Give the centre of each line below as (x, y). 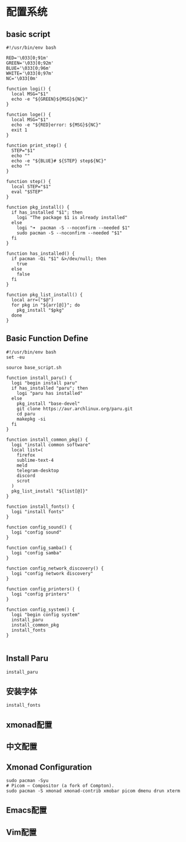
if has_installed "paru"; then (50, 388)
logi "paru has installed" (50, 393)
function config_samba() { (39, 548)
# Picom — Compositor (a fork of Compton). (60, 786)
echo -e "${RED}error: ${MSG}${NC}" (56, 125)
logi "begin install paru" (44, 383)
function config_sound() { (39, 527)
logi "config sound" (36, 532)
